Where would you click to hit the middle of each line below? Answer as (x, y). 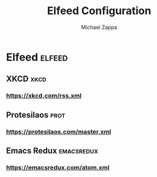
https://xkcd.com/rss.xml (44, 96)
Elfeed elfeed (37, 57)
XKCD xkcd (26, 79)
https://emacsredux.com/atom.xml (58, 168)
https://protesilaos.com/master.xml (59, 132)
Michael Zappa (99, 27)
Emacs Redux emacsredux (52, 151)
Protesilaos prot (36, 115)
